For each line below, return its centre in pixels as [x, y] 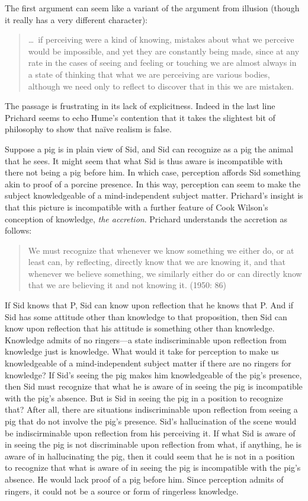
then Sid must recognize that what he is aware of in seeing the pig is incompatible [154, 386]
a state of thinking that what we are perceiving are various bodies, [149, 74]
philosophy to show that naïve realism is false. [88, 129]
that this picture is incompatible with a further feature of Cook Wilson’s [137, 207]
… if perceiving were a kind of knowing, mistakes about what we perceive [161, 39]
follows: [18, 230]
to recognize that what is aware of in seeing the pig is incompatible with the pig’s [153, 468]
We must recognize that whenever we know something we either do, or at [161, 250]
